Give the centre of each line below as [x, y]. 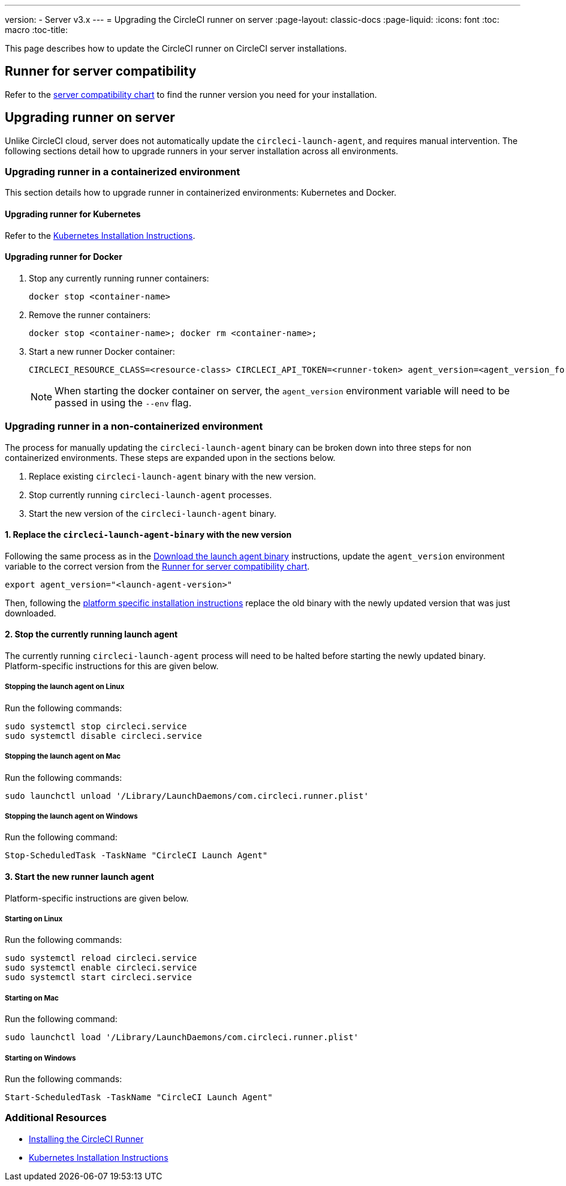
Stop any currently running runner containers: [119, 278]
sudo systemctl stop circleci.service [96, 726]
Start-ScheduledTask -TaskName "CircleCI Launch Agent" [139, 1097]
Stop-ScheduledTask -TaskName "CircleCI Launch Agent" [136, 856]
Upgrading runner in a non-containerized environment [134, 426]
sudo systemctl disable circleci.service [103, 736]
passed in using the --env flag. [123, 402]
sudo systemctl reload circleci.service [101, 958]
